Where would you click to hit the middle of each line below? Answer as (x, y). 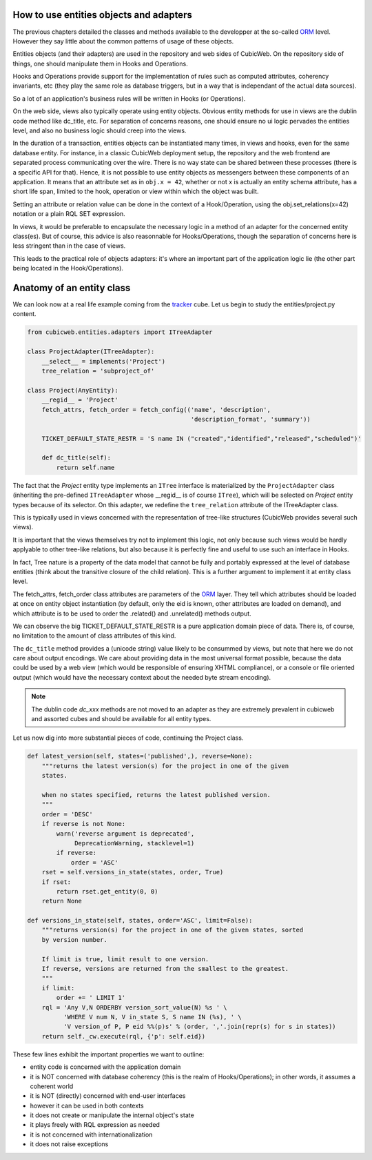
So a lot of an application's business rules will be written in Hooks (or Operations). (129, 98)
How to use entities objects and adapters (102, 15)
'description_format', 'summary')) (251, 419)
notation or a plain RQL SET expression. (69, 214)
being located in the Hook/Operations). (68, 268)
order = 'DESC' (67, 814)
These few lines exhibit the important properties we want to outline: (108, 1054)
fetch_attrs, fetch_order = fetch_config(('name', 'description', (156, 410)
